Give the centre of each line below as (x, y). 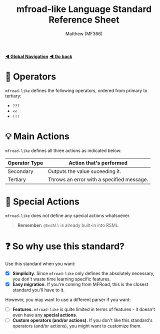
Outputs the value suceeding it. (84, 171)
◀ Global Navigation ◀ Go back (39, 56)
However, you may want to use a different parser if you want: (68, 299)
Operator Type (25, 162)
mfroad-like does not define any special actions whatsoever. (68, 215)
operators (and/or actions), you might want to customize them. (77, 325)
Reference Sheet (84, 20)
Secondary (20, 171)
